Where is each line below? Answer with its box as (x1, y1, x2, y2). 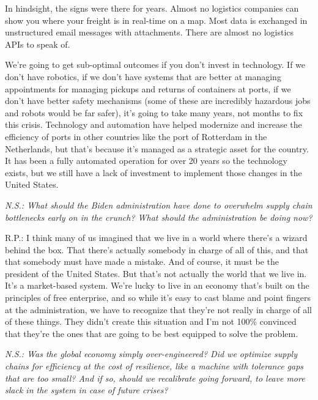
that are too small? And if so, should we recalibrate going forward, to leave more (5, 371, 305, 384)
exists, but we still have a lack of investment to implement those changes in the (5, 166, 302, 179)
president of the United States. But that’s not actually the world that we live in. (5, 267, 307, 280)
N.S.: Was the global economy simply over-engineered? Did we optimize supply (5, 347, 297, 360)
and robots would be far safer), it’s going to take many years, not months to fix (5, 106, 303, 119)
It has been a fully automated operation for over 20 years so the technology (5, 154, 287, 167)
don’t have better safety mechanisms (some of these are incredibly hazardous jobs (5, 94, 311, 107)
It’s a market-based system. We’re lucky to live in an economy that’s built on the (5, 279, 309, 292)
